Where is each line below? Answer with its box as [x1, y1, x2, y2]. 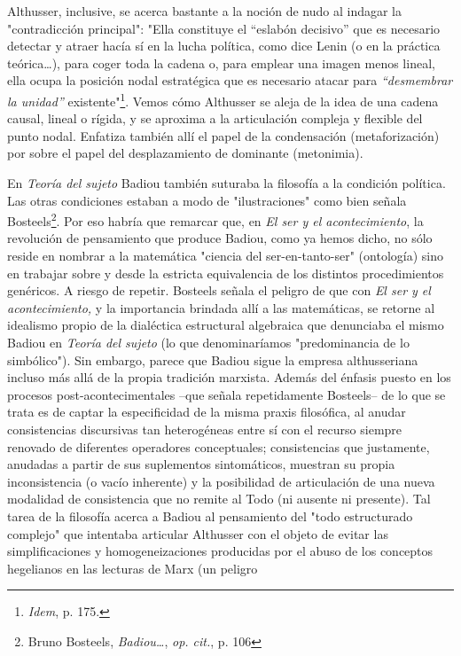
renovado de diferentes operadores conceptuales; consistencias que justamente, [7, 437, 430, 456]
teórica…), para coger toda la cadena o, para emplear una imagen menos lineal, [7, 53, 435, 72]
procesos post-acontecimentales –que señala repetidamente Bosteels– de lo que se [7, 385, 446, 403]
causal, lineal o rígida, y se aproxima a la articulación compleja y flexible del [7, 109, 423, 128]
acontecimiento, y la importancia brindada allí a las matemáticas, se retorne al [7, 298, 435, 316]
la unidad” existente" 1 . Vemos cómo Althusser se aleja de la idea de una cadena [7, 89, 439, 110]
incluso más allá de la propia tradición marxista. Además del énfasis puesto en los [7, 368, 451, 387]
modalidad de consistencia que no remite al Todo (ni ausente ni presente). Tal [7, 489, 431, 508]
